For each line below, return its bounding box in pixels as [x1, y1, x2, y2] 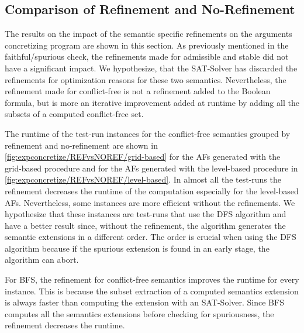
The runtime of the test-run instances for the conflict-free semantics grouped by [5, 127, 291, 139]
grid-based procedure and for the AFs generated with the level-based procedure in [5, 162, 298, 174]
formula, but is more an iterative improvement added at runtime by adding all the [5, 96, 299, 108]
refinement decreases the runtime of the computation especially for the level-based [5, 184, 299, 197]
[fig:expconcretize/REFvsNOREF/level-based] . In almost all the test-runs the [5, 173, 281, 186]
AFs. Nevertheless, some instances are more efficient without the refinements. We [5, 196, 295, 208]
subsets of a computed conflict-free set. [5, 108, 144, 120]
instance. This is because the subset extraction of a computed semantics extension [5, 284, 299, 297]
